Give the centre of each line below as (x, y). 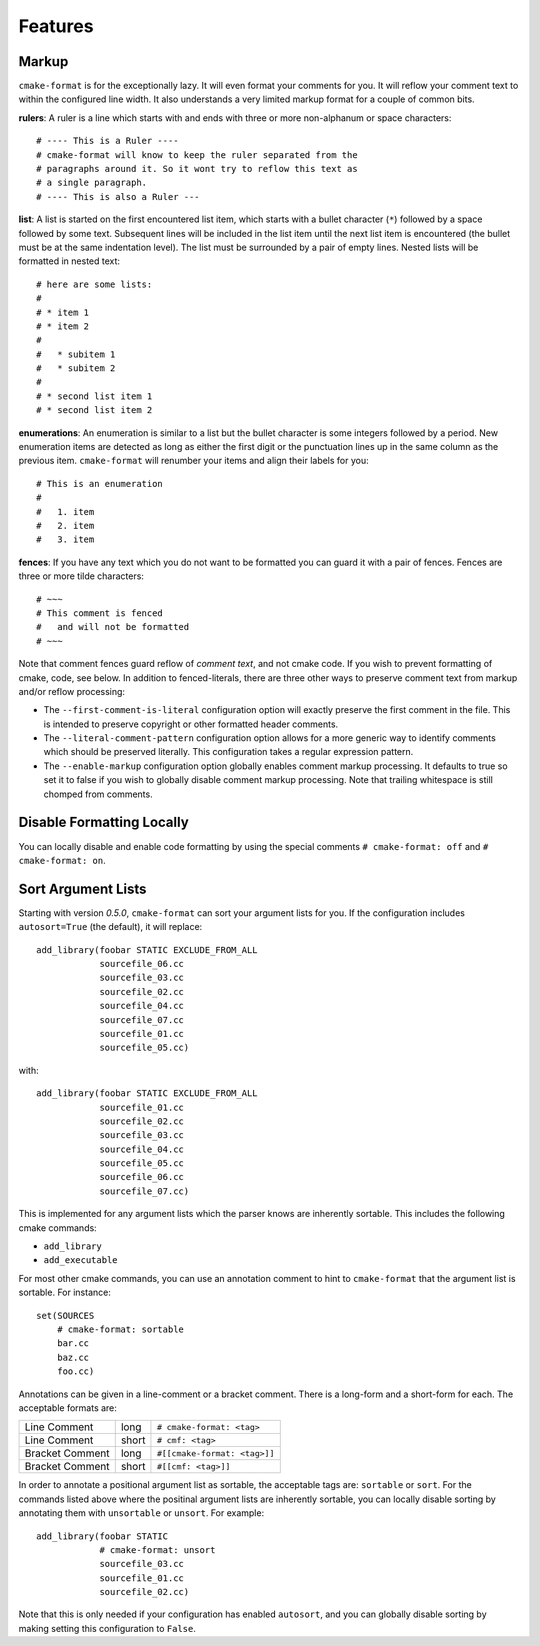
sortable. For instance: (65, 1292)
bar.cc (73, 1343)
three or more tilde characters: (81, 576)
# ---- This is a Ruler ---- (107, 141)
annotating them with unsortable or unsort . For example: (141, 1513)
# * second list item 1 (94, 396)
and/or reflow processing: (71, 691)
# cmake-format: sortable (120, 1329)
